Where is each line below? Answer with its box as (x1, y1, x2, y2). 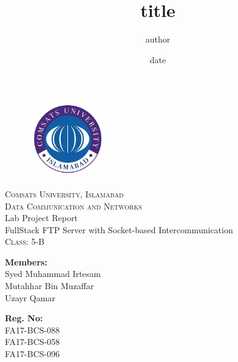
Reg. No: (5, 312, 43, 324)
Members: (5, 255, 47, 268)
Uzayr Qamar (5, 291, 55, 304)
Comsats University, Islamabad (5, 187, 124, 200)
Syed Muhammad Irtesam (5, 267, 101, 280)
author (145, 33, 171, 46)
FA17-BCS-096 (5, 347, 60, 360)
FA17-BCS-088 (5, 323, 60, 336)
